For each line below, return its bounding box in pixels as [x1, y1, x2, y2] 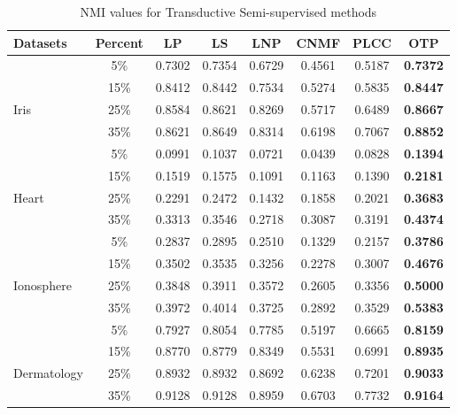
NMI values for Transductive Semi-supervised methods [80, 3, 377, 20]
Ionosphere [13, 275, 72, 294]
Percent [95, 33, 143, 51]
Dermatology [13, 364, 83, 382]
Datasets [13, 33, 67, 51]
